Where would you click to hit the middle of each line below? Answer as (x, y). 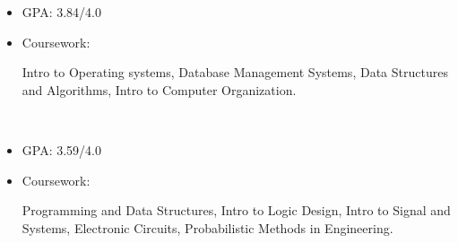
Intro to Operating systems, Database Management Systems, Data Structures (235, 72)
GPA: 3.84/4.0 (61, 12)
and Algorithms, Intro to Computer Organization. (159, 89)
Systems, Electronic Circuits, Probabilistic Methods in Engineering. (207, 227)
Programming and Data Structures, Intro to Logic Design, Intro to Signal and (236, 210)
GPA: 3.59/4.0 (61, 149)
